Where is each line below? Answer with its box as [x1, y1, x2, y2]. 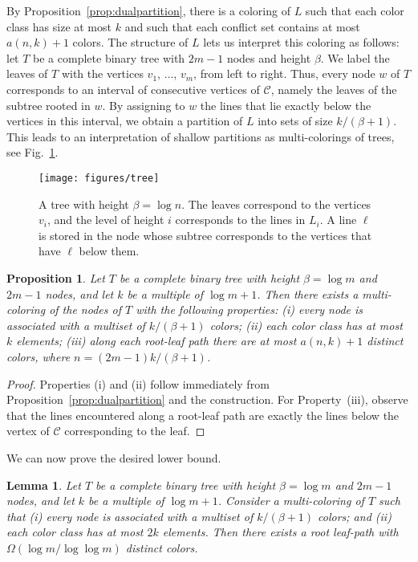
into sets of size [258, 112, 333, 129]
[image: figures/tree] [39, 172, 160, 184]
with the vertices [61, 65, 144, 82]
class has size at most [6, 18, 112, 35]
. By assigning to [102, 96, 185, 113]
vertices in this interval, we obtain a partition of [6, 112, 243, 129]
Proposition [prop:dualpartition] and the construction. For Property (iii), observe [6, 391, 408, 408]
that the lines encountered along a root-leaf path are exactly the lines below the [6, 406, 400, 423]
